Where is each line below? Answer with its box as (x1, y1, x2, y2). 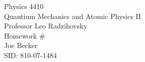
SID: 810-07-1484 (4, 49, 57, 60)
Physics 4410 (4, 1, 44, 11)
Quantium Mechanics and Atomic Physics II (4, 10, 141, 21)
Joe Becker (4, 40, 38, 50)
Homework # (4, 30, 45, 40)
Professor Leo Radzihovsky (4, 20, 87, 31)
